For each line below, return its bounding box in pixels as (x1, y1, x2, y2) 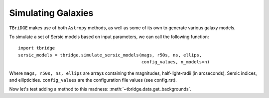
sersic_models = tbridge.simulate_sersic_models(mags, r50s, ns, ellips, (18, 52, 202, 58)
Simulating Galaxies (9, 7, 94, 18)
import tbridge (18, 45, 55, 51)
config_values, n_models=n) (141, 59, 210, 65)
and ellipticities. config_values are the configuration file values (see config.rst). (9, 77, 177, 83)
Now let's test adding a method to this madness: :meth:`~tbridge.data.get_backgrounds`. (9, 86, 192, 92)
